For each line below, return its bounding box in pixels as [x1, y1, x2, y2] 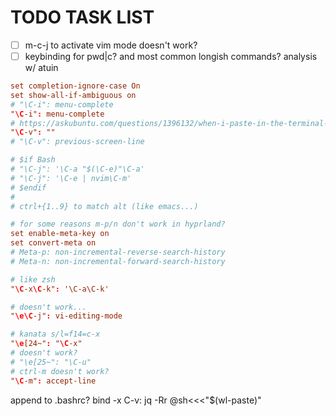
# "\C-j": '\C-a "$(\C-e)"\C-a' [10, 164, 145, 175]
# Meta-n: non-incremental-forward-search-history [10, 256, 226, 266]
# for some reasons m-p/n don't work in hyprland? [10, 219, 226, 230]
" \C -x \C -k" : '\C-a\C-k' [10, 284, 110, 294]
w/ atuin [24, 62, 59, 74]
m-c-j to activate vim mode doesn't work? [24, 39, 198, 51]
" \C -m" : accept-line [10, 376, 97, 386]
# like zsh [10, 274, 56, 285]
